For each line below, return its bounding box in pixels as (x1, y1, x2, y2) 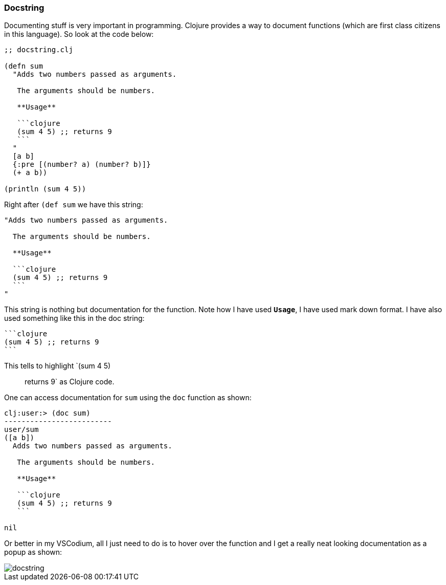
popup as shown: (4, 548, 62, 557)
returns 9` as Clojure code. (25, 377, 115, 386)
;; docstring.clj (4, 46, 73, 54)
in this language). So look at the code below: (4, 30, 154, 39)
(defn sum (4, 62, 43, 71)
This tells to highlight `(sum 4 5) (4, 361, 111, 371)
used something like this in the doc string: (4, 314, 145, 323)
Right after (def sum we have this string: (4, 200, 143, 209)
